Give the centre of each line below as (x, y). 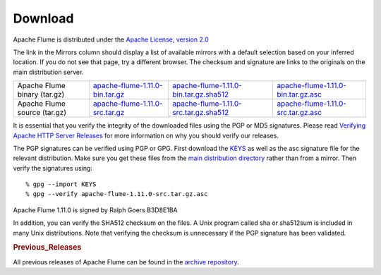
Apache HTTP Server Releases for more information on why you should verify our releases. (146, 135)
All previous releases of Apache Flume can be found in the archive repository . (126, 262)
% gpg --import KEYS (61, 184)
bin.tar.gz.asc (299, 94)
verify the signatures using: (53, 168)
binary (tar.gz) (41, 94)
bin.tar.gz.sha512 (200, 94)
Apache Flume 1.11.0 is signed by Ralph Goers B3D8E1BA (95, 210)
